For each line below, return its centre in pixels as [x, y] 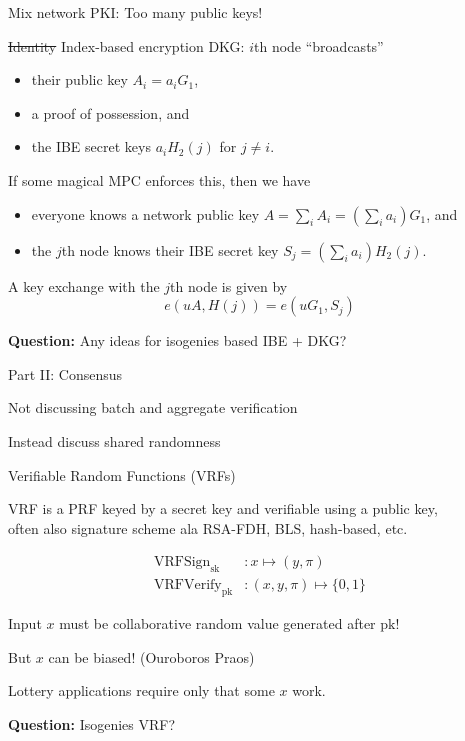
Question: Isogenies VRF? [92, 723]
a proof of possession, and [110, 112]
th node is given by [229, 285]
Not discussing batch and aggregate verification [153, 407]
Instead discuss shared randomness [114, 440]
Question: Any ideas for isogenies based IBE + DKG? [177, 340]
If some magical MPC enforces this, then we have [159, 179]
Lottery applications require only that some [141, 690]
